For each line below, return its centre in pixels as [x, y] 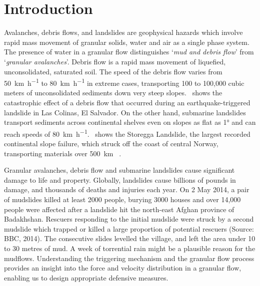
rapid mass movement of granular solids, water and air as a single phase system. [127, 42]
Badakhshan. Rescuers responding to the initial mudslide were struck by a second [129, 219]
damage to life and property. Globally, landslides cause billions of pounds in [120, 179]
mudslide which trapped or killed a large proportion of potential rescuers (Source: [129, 228]
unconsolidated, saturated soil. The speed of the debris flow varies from [113, 71]
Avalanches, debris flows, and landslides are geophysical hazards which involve [123, 32]
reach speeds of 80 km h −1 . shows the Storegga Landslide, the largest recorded [127, 133]
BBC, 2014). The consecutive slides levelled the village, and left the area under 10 [130, 238]
